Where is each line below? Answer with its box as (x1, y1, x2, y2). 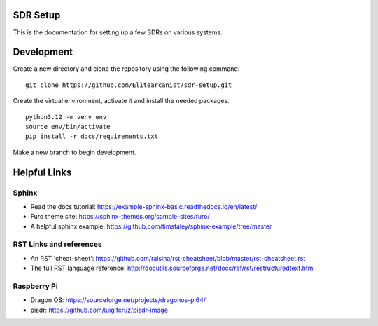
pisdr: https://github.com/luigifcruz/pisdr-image (30, 306, 168, 314)
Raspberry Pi (13, 281, 59, 291)
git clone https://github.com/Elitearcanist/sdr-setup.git (25, 81, 232, 89)
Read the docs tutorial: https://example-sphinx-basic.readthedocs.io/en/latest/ (30, 202, 258, 210)
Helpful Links (13, 166, 72, 178)
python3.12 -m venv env (25, 113, 107, 121)
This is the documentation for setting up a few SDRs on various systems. (13, 28, 223, 36)
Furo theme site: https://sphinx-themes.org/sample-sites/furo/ (30, 212, 210, 221)
